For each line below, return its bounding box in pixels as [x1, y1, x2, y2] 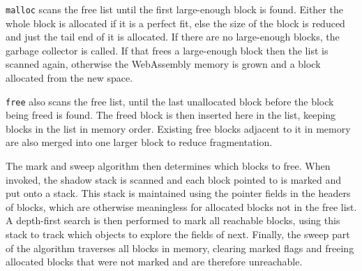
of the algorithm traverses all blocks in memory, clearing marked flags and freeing [6, 240, 354, 255]
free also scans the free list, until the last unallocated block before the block [6, 94, 334, 108]
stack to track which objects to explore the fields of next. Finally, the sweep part [6, 227, 350, 242]
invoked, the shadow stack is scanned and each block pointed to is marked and [6, 172, 342, 186]
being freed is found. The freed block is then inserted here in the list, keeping [6, 108, 335, 122]
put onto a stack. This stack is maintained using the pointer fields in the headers [6, 186, 351, 200]
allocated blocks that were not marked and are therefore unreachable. [6, 254, 303, 269]
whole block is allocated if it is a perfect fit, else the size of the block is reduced [6, 15, 345, 30]
